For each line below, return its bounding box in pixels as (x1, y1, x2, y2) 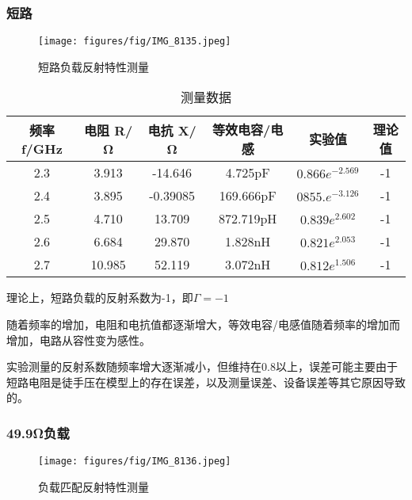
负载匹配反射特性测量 (38, 478, 149, 494)
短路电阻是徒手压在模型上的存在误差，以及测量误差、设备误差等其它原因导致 (6, 373, 406, 390)
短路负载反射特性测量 (38, 58, 149, 74)
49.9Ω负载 (6, 422, 70, 442)
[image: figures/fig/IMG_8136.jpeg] (38, 456, 231, 468)
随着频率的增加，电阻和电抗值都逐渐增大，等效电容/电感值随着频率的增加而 (6, 316, 400, 333)
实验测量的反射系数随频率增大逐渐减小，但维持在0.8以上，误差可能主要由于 (6, 358, 398, 375)
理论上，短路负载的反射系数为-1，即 (6, 289, 193, 306)
